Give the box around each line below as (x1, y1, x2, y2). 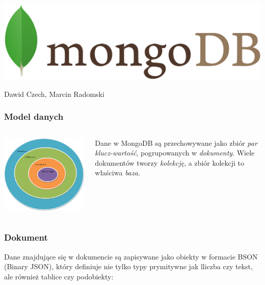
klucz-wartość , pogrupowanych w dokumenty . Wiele (95, 147, 255, 158)
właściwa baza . (95, 167, 140, 178)
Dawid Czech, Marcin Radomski (4, 88, 104, 99)
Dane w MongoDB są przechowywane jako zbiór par (95, 137, 257, 148)
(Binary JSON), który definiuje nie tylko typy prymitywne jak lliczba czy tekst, (4, 261, 253, 272)
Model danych (4, 110, 64, 123)
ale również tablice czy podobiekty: (4, 271, 114, 281)
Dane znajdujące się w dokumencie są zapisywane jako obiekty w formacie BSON (4, 251, 258, 262)
